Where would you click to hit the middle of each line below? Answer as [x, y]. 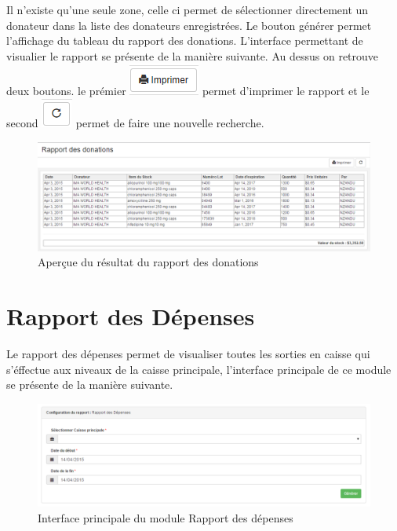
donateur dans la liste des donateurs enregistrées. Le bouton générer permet [189, 25]
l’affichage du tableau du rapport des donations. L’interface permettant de [185, 40]
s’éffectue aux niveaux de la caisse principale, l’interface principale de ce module [199, 369]
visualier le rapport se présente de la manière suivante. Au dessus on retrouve [193, 55]
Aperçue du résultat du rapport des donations [148, 262]
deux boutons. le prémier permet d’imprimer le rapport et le [188, 91]
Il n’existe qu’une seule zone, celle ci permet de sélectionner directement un [188, 9]
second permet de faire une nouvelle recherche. [135, 122]
